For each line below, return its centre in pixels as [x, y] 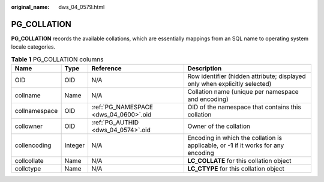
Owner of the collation [219, 126]
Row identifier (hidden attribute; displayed [247, 76]
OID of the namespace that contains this [244, 107]
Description [205, 68]
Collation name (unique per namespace [243, 92]
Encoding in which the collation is [235, 138]
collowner [29, 126]
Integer [75, 145]
